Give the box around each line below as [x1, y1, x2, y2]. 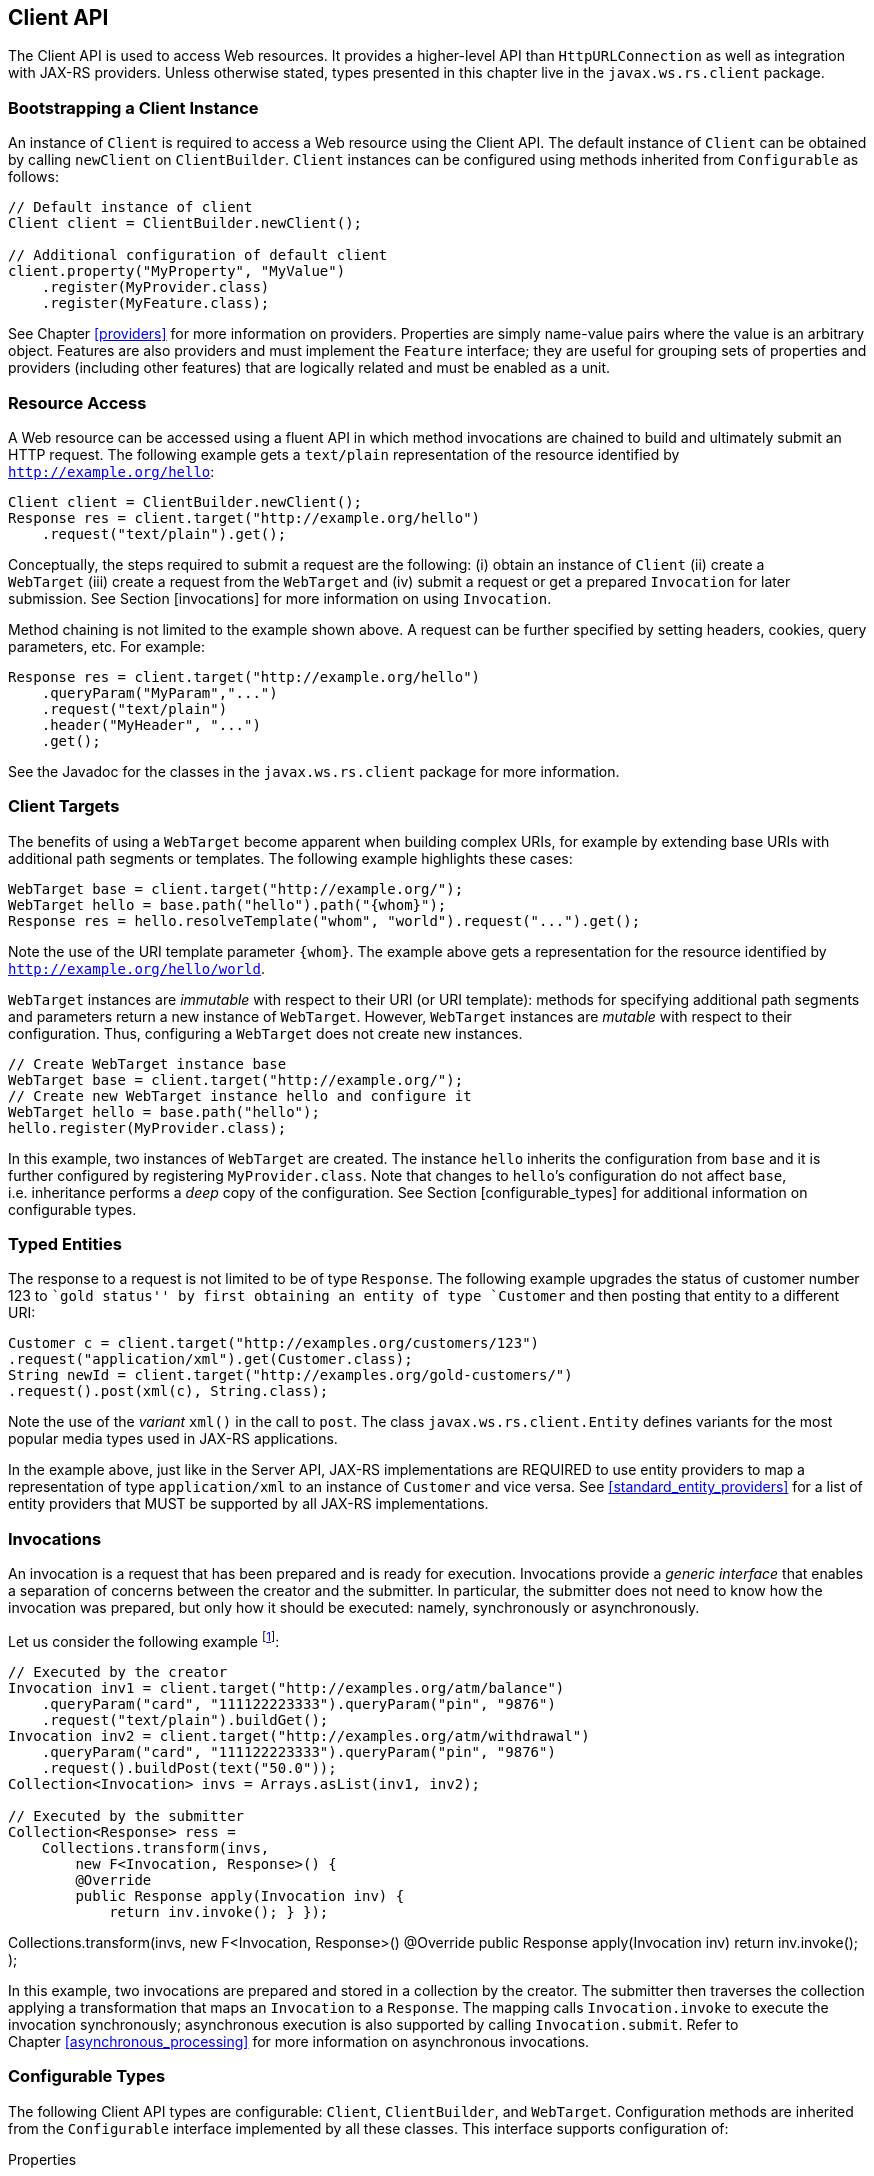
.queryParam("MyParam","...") [41, 684, 278, 701]
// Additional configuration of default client [8, 247, 388, 264]
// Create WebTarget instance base [8, 1055, 287, 1072]
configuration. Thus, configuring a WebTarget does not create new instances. [8, 1024, 523, 1042]
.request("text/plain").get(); [41, 525, 287, 542]
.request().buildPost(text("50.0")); [41, 1759, 337, 1776]
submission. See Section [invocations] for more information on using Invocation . [8, 589, 552, 607]
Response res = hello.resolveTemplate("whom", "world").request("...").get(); [8, 912, 641, 929]
